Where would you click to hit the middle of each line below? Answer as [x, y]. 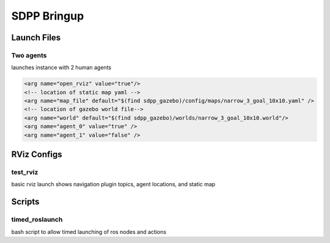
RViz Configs [37, 155]
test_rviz [25, 172]
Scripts [25, 202]
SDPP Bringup [48, 16]
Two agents [29, 55]
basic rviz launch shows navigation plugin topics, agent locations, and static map [113, 184]
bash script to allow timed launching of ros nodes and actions [89, 231]
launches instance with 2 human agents [61, 68]
